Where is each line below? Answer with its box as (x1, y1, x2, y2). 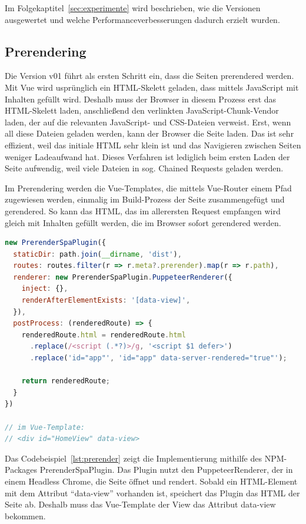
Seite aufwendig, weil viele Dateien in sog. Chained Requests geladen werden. (5, 162, 284, 174)
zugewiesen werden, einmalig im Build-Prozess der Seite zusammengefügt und (5, 193, 285, 205)
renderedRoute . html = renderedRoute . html (21, 330, 186, 339)
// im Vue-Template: (5, 423, 85, 432)
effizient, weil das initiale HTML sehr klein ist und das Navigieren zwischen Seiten (5, 138, 301, 151)
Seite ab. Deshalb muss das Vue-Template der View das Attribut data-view (5, 498, 276, 510)
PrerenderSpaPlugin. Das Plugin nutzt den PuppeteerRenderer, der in (39, 463, 293, 476)
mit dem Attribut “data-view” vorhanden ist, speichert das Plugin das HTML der (5, 486, 300, 499)
